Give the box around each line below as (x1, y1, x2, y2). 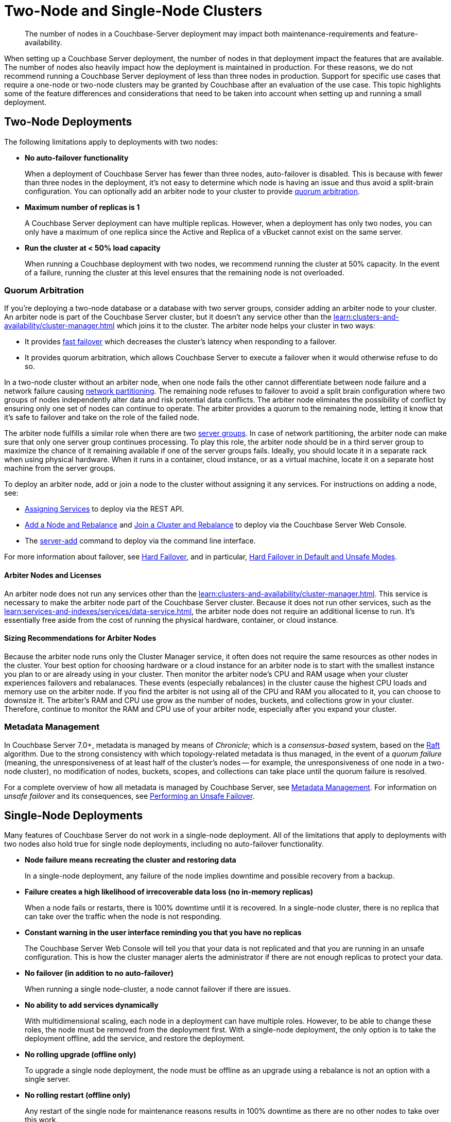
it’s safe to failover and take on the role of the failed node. (4, 413, 199, 422)
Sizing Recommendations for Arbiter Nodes (4, 634, 157, 643)
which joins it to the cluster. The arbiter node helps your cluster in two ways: (116, 321, 375, 330)
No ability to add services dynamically (25, 1001, 159, 1010)
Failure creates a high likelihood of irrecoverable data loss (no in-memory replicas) (25, 887, 314, 897)
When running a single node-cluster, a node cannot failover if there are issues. (25, 985, 291, 994)
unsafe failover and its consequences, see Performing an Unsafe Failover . (4, 791, 255, 800)
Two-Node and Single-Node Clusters (4, 2, 263, 20)
